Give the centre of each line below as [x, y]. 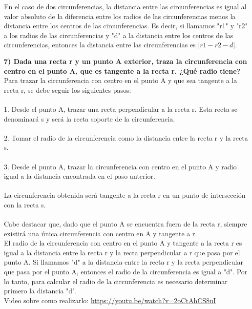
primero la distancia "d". [41, 291]
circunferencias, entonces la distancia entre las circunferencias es [100, 45]
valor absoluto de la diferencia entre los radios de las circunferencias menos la [120, 16]
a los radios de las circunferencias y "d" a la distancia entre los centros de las [119, 35]
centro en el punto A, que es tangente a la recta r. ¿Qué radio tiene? [122, 71]
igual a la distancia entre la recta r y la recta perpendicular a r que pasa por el [122, 252]
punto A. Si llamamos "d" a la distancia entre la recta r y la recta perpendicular [124, 262]
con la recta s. [25, 204]
